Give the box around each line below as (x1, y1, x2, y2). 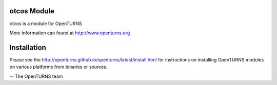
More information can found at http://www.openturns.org (9, 30, 130, 36)
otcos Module (9, 7, 55, 15)
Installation (9, 43, 46, 52)
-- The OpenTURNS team (9, 73, 63, 79)
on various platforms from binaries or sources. (9, 64, 108, 70)
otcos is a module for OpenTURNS (9, 20, 82, 27)
